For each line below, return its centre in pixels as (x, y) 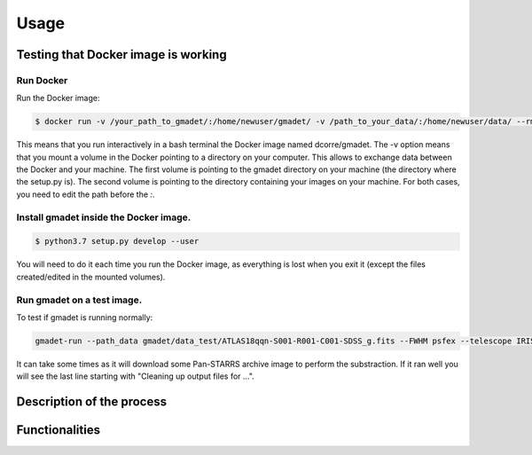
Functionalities (59, 430)
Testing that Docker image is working (121, 55)
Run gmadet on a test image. (79, 300)
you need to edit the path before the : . (86, 194)
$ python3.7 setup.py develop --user (117, 241)
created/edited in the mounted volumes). (91, 277)
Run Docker (42, 80)
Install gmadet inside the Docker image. (104, 217)
